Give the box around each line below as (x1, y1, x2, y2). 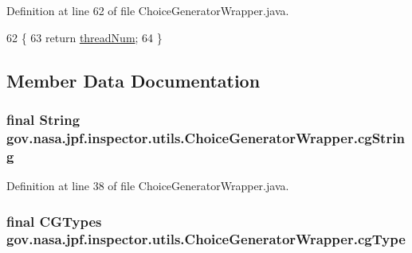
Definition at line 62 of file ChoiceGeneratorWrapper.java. (6, 2, 289, 18)
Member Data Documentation (6, 68, 261, 92)
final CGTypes (6, 211, 102, 231)
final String (6, 109, 80, 129)
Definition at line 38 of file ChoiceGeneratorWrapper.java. (6, 177, 289, 194)
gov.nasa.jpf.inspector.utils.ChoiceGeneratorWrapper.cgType (6, 229, 406, 249)
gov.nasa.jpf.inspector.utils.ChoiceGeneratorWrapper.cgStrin (6, 127, 405, 147)
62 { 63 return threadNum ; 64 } (6, 29, 163, 45)
